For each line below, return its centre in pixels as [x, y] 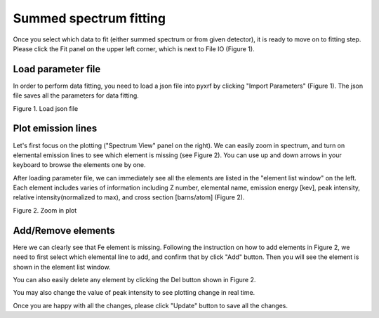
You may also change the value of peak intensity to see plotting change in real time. [134, 293]
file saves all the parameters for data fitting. [76, 95]
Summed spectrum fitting [89, 18]
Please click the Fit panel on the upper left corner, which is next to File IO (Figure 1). [134, 48]
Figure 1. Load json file [46, 108]
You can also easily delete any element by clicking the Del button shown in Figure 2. [134, 279]
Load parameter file [57, 69]
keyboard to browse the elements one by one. [80, 165]
